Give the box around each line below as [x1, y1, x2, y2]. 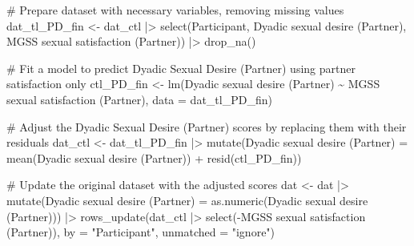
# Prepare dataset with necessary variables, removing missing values [6, 2, 344, 18]
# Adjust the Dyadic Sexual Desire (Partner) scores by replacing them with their [6, 118, 407, 135]
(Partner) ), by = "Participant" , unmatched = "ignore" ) [6, 224, 275, 240]
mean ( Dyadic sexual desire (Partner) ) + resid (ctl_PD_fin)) [6, 149, 302, 166]
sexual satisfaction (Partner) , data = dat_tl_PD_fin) [6, 91, 272, 107]
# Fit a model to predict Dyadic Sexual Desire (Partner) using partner [6, 59, 356, 76]
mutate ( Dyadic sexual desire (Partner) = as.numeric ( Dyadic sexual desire [6, 192, 368, 208]
